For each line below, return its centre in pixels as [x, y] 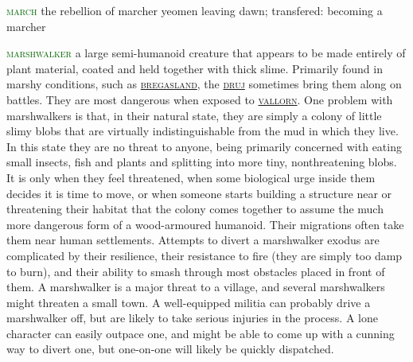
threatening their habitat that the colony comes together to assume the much [195, 209]
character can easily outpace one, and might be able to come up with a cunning [201, 333]
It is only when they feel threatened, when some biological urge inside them [191, 177]
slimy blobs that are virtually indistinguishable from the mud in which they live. [203, 131]
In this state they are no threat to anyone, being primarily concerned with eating [204, 146]
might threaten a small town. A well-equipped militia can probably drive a [189, 302]
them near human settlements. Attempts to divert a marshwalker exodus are [193, 240]
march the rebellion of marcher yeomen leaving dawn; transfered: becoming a [195, 10]
